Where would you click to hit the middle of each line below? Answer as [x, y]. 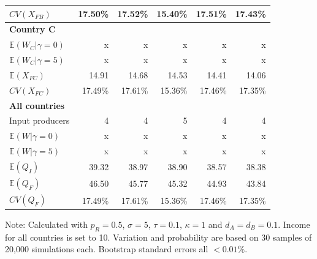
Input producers [40, 120]
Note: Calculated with [46, 224]
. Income [294, 224]
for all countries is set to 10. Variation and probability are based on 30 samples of [158, 237]
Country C [32, 29]
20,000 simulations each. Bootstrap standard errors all [107, 249]
